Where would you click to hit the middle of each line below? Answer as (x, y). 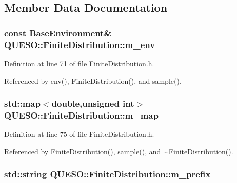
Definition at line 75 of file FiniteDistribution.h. (79, 134)
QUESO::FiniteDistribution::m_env (80, 44)
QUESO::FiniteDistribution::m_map (81, 115)
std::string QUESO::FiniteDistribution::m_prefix (107, 174)
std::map (22, 104)
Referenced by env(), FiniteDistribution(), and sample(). (93, 81)
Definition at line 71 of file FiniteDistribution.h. (79, 63)
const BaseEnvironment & (58, 32)
